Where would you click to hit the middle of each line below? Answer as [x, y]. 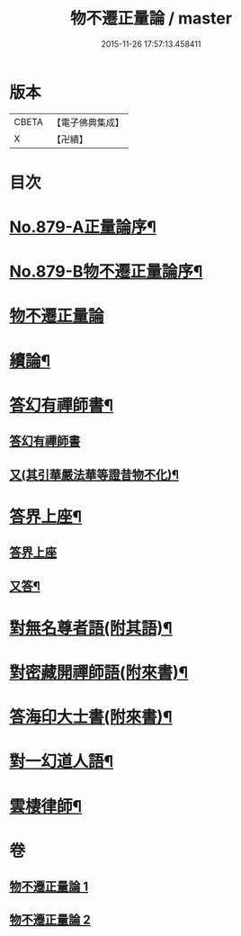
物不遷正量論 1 [49, 887]
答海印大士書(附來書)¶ [91, 717]
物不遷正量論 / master [151, 18]
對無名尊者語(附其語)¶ [91, 628]
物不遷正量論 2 [50, 920]
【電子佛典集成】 [88, 122]
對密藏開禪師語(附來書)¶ [99, 672]
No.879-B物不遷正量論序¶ [106, 272]
